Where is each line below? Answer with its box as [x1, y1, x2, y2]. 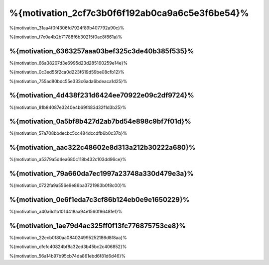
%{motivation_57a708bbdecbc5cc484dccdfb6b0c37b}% [9, 130, 128, 136]
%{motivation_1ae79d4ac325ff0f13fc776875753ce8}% [9, 221, 186, 230]
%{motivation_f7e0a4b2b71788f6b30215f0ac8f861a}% [9, 34, 123, 40]
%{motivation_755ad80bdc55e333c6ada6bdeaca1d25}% [9, 78, 128, 84]
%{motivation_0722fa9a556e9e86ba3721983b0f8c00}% [9, 182, 127, 188]
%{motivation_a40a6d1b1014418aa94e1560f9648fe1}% [9, 209, 123, 215]
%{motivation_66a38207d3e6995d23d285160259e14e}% [9, 60, 128, 66]
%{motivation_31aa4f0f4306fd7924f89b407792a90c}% [9, 25, 125, 31]
